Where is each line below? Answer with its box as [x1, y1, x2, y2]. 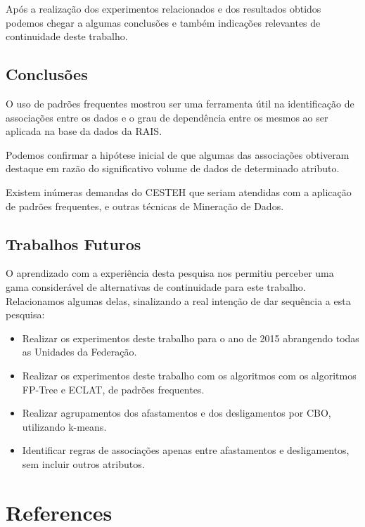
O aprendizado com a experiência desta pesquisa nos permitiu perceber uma [6, 266, 334, 280]
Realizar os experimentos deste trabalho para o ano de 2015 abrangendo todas [22, 330, 359, 345]
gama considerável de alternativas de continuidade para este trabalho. [6, 279, 306, 294]
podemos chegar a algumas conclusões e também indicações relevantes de [6, 15, 321, 30]
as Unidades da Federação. [22, 344, 137, 359]
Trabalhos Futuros [6, 233, 141, 254]
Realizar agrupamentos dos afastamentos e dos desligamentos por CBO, [22, 405, 331, 420]
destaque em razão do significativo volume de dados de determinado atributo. [6, 161, 340, 176]
